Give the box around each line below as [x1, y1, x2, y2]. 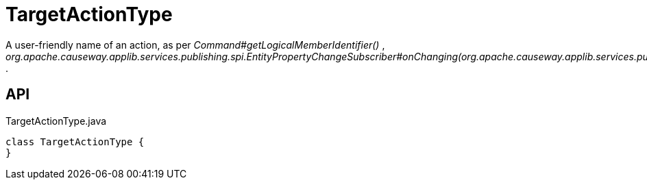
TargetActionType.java [5, 114, 107, 127]
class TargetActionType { [5, 136, 145, 147]
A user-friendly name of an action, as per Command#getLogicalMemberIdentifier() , [5, 38, 385, 51]
